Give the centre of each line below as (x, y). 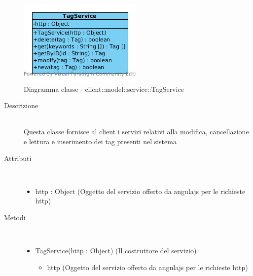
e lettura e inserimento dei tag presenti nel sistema (100, 141)
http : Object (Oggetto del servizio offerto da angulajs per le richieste (140, 191)
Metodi (15, 217)
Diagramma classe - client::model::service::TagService (104, 89)
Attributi (18, 158)
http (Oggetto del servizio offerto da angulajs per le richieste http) (147, 267)
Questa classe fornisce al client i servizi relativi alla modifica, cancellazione (136, 132)
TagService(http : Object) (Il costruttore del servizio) (116, 251)
